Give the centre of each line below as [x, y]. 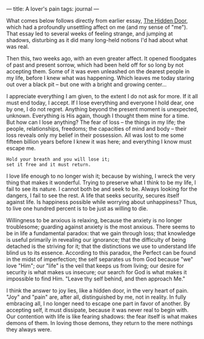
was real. [18, 46]
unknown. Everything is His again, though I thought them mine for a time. [98, 116]
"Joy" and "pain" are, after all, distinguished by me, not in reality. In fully [97, 297]
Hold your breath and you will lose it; [58, 159]
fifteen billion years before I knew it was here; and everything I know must [99, 142]
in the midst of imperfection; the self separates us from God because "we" [100, 259]
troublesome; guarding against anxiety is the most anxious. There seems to [101, 227]
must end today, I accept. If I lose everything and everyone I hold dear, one [100, 103]
